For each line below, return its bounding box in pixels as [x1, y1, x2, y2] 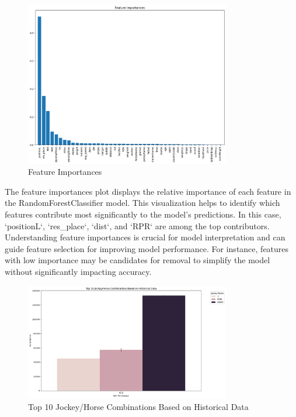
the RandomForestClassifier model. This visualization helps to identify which [5, 197, 280, 209]
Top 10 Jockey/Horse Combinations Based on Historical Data [28, 400, 249, 412]
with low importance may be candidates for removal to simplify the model [5, 254, 270, 266]
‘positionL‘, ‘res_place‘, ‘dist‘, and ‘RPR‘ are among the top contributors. [5, 219, 270, 232]
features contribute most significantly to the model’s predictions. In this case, [5, 208, 281, 220]
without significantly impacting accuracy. [5, 265, 152, 277]
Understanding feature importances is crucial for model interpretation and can [5, 231, 285, 243]
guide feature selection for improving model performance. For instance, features [5, 242, 289, 254]
